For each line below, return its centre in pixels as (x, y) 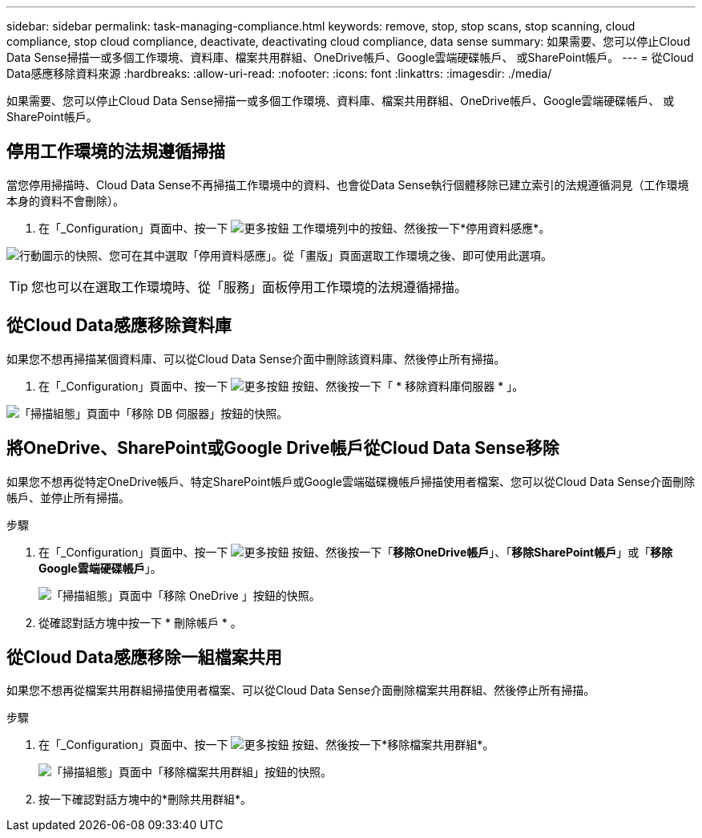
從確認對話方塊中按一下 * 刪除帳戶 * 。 (140, 622)
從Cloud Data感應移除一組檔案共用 (144, 657)
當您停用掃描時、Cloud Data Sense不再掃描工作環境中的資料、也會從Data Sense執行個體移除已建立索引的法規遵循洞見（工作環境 (348, 184)
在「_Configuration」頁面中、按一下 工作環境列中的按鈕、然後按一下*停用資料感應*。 (295, 228)
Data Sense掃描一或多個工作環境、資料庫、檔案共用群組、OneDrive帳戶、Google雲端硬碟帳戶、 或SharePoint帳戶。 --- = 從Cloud (350, 57)
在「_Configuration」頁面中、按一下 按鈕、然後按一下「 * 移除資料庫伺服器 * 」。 (281, 386)
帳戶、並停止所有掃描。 (68, 497)
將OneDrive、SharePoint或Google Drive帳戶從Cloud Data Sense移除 (283, 448)
